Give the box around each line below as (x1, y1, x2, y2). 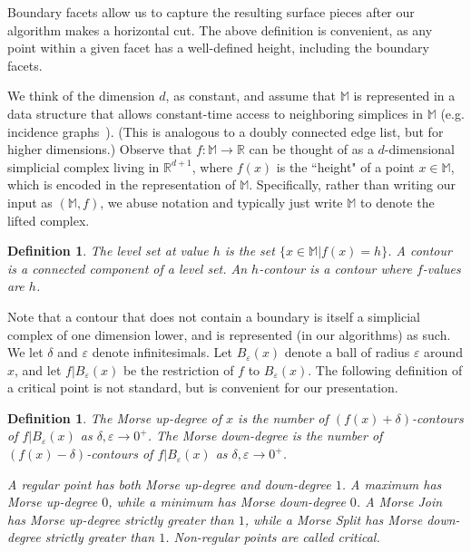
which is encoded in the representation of (7, 175, 236, 194)
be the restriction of (123, 360, 234, 379)
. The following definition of (308, 360, 463, 379)
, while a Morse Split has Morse (244, 509, 423, 528)
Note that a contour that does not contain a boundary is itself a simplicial (7, 306, 421, 325)
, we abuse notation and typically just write (100, 192, 343, 211)
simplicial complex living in (7, 157, 160, 176)
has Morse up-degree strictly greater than (7, 509, 234, 528)
